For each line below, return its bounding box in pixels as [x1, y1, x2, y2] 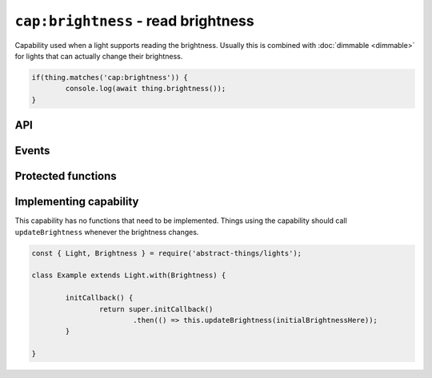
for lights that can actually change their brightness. [14, 51, 183, 61]
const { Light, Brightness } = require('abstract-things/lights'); [31, 249, 302, 257]
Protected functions [14, 169, 118, 183]
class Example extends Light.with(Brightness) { [31, 271, 226, 280]
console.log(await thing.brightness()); [65, 84, 226, 94]
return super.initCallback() [98, 304, 214, 313]
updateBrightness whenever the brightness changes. [14, 227, 199, 237]
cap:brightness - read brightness [14, 12, 255, 30]
